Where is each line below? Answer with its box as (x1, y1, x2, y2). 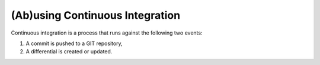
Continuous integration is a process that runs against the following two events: (11, 29, 203, 36)
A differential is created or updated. (25, 48, 113, 55)
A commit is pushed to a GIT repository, (25, 40, 123, 47)
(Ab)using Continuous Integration (11, 9, 181, 22)
